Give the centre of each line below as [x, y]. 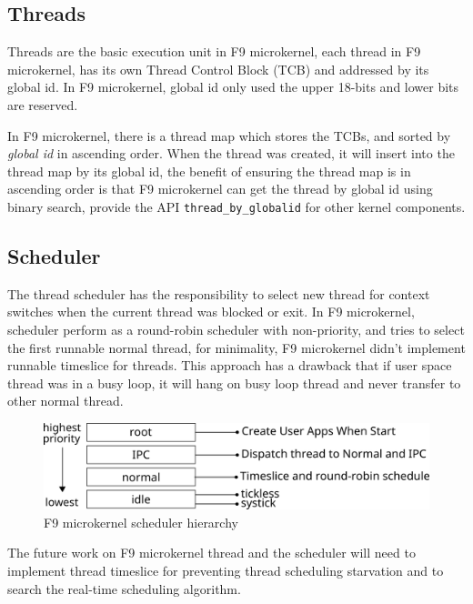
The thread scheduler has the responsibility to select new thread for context [219, 293]
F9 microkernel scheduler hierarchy [141, 522]
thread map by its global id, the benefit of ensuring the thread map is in [209, 171]
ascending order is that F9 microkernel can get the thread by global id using [220, 189]
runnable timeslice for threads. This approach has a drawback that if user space [230, 365]
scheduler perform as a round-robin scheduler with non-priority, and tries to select [236, 329]
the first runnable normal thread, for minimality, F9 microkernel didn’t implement [236, 347]
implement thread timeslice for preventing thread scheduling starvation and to [226, 570]
